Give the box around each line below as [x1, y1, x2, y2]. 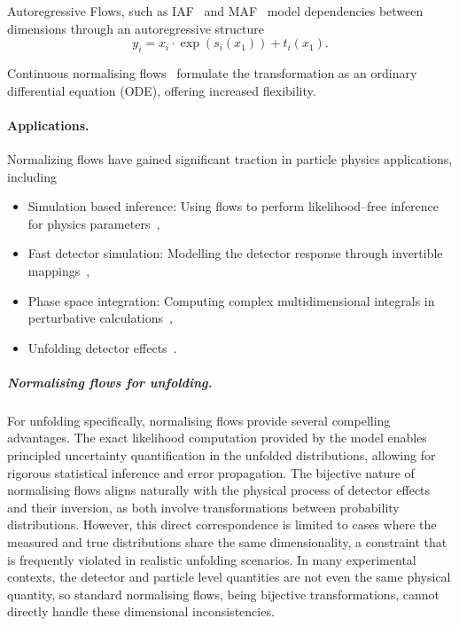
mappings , [27, 261, 90, 279]
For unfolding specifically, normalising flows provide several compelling [7, 411, 391, 429]
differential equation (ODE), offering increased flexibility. [7, 81, 316, 99]
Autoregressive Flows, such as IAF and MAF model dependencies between [7, 2, 424, 20]
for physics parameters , [27, 214, 160, 232]
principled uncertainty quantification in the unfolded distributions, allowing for [7, 446, 436, 465]
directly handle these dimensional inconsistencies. [7, 602, 275, 621]
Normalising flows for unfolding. [7, 372, 213, 391]
